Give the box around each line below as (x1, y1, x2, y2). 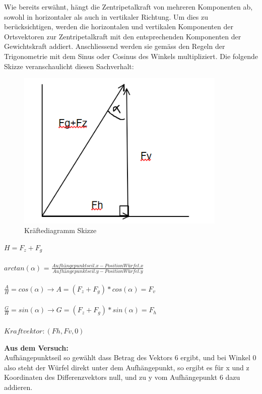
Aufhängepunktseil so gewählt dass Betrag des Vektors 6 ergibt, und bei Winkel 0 (4, 352, 256, 363)
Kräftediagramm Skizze (24, 225, 97, 236)
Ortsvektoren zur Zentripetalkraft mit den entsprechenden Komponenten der (4, 31, 241, 41)
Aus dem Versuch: (4, 342, 69, 353)
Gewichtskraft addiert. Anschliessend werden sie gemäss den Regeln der (4, 41, 225, 51)
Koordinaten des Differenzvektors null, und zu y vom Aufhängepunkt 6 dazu (4, 372, 240, 382)
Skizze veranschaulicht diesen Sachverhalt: (4, 61, 134, 71)
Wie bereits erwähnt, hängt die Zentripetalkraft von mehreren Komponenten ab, (4, 2, 253, 12)
